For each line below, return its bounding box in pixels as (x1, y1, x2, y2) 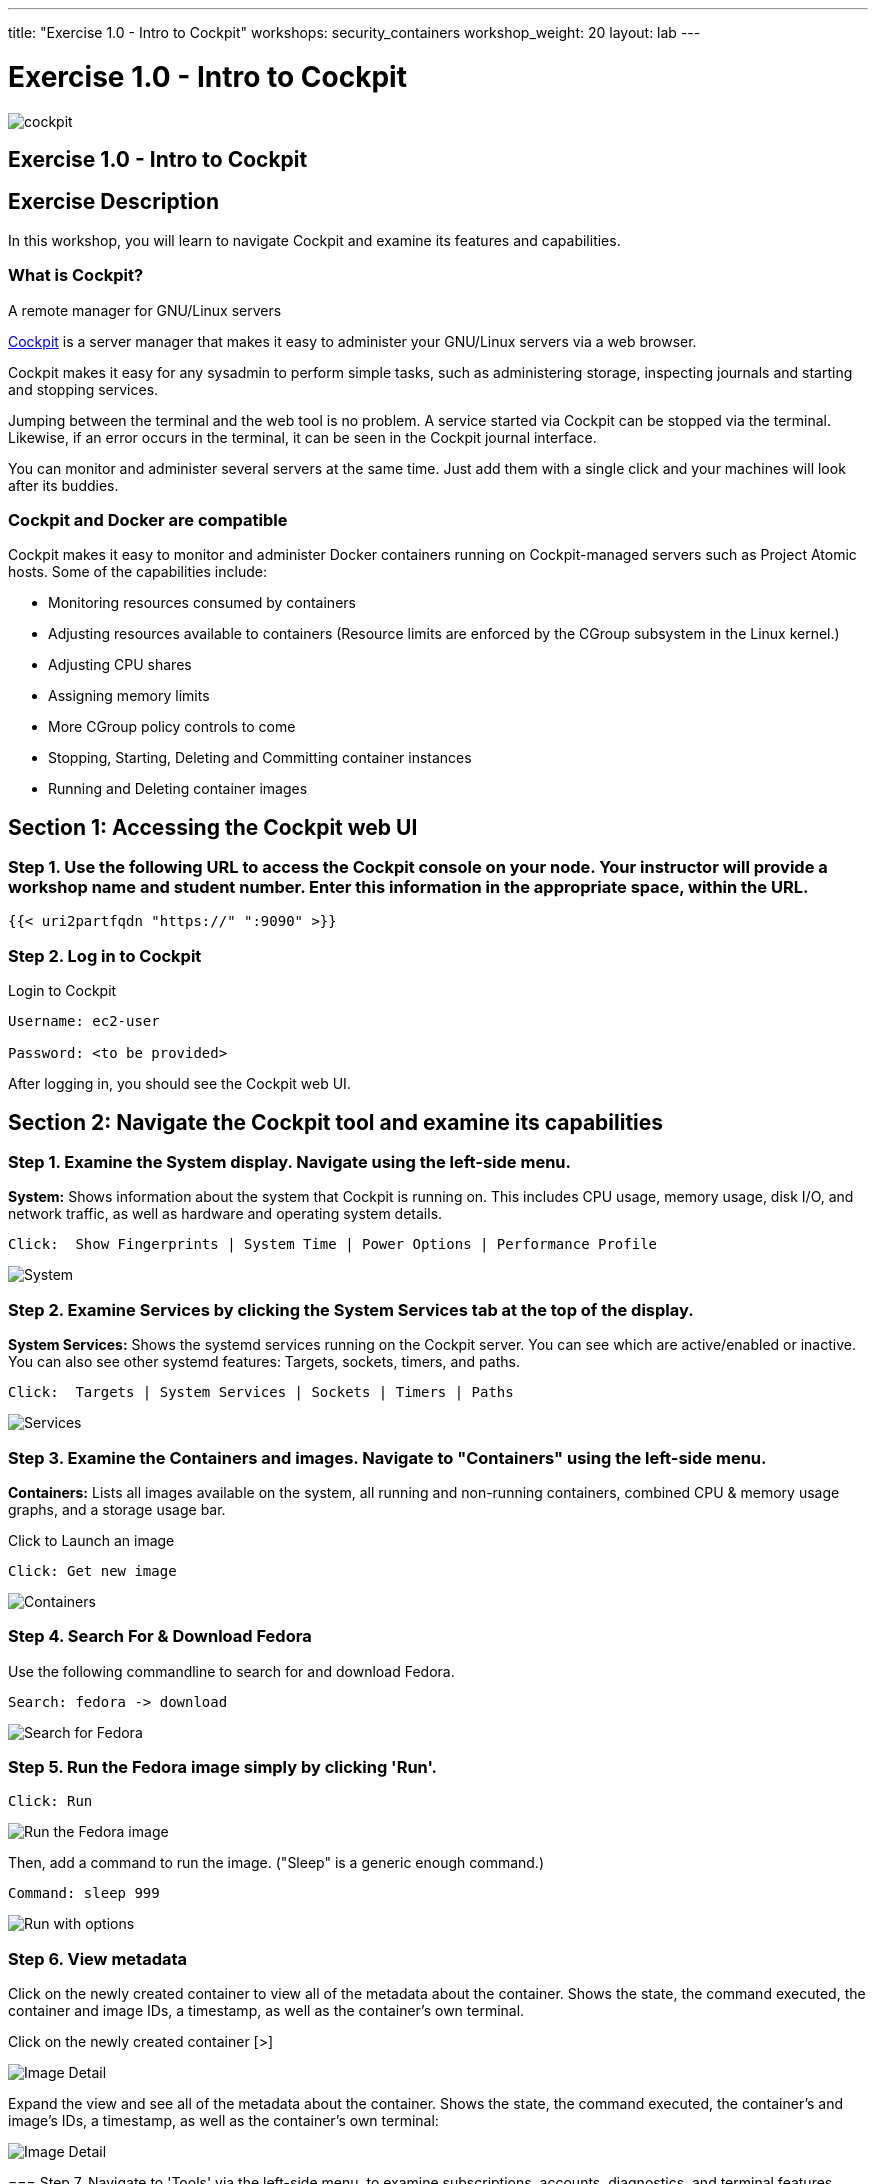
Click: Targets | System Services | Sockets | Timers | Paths (8, 1384, 514, 1401)
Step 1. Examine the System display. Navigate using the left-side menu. (8, 1152, 571, 1173)
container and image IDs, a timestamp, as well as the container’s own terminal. (8, 2002, 525, 2020)
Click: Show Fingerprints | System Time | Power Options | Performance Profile (8, 1236, 658, 1253)
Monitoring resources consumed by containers (48, 594, 356, 612)
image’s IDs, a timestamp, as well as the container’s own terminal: (8, 2112, 439, 2130)
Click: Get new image (8, 1562, 177, 1579)
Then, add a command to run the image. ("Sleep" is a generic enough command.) (8, 1854, 545, 1872)
